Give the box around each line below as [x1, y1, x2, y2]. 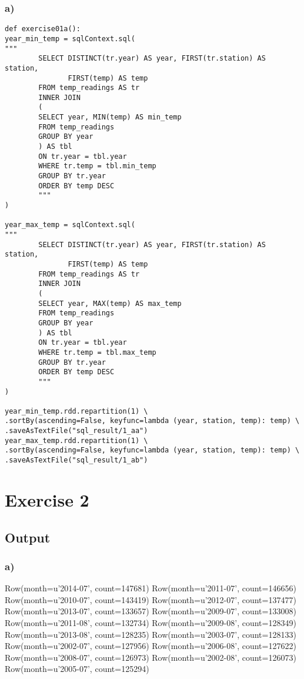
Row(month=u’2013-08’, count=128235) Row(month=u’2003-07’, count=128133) [5, 628, 296, 640]
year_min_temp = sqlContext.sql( [5, 34, 135, 43]
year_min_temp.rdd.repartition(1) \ [5, 407, 148, 415]
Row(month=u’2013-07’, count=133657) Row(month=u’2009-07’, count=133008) [5, 605, 296, 617]
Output [5, 528, 51, 546]
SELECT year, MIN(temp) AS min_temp [38, 113, 182, 122]
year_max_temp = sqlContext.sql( [5, 221, 135, 229]
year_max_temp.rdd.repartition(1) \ [5, 436, 148, 445]
